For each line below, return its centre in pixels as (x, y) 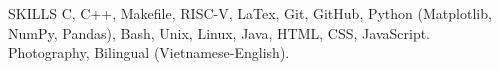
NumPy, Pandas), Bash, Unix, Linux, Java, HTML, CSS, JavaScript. (219, 32)
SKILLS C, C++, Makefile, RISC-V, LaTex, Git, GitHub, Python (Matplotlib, (250, 13)
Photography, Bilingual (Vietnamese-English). (149, 52)
